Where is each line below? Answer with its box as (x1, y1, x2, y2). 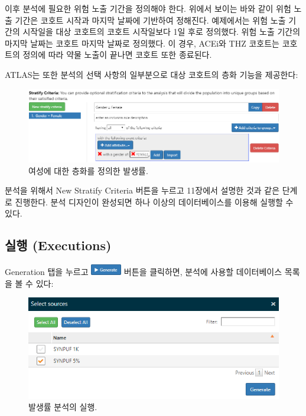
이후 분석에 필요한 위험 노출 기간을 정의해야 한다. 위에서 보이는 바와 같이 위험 (5, 2, 291, 14)
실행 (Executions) (5, 236, 112, 254)
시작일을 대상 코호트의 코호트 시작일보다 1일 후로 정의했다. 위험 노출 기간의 (22, 25, 301, 38)
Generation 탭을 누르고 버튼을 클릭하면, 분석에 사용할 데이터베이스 (5, 266, 282, 278)
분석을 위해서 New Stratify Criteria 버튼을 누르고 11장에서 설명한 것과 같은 (5, 184, 280, 196)
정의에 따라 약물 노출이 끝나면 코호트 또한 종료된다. (22, 48, 212, 61)
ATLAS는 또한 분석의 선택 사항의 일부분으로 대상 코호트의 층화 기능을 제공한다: (5, 68, 298, 80)
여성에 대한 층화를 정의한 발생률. (28, 164, 148, 176)
